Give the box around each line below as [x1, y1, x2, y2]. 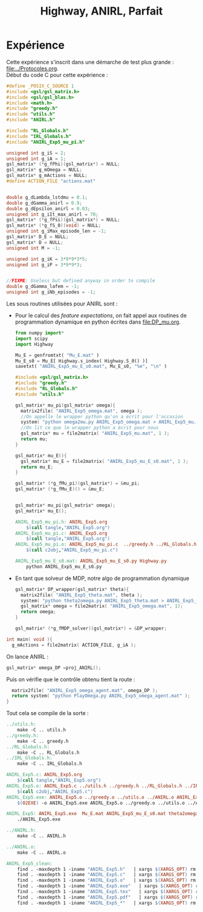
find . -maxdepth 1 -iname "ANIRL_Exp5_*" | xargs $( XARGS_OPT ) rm [17, 900, 196, 906]
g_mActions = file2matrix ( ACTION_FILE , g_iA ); [11, 642, 137, 648]
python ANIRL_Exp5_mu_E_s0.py [26, 564, 102, 570]
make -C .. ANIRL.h [17, 833, 66, 839]
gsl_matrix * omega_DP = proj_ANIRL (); [6, 665, 101, 671]
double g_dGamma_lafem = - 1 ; [6, 284, 80, 290]
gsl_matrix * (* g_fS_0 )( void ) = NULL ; [6, 222, 101, 228]
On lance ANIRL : [6, 653, 49, 660]
